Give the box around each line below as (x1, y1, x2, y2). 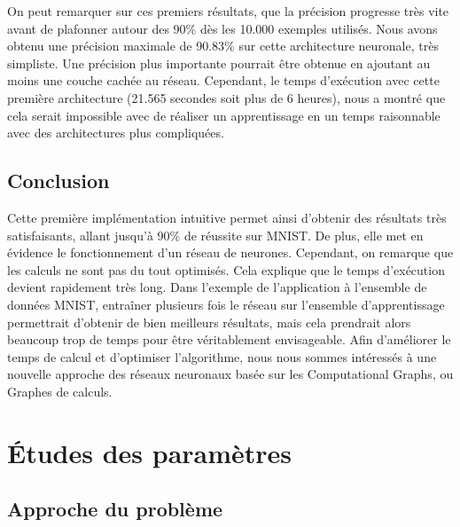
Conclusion (7, 167, 110, 194)
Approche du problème (7, 495, 223, 523)
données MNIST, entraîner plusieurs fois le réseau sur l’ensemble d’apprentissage (7, 295, 445, 313)
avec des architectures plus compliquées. (7, 123, 224, 142)
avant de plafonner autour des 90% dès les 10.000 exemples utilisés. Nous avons (7, 19, 438, 37)
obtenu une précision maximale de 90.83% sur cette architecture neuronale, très (7, 36, 439, 55)
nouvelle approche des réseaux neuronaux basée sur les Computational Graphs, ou (7, 365, 454, 383)
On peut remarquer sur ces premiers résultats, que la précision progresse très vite (7, 2, 449, 20)
